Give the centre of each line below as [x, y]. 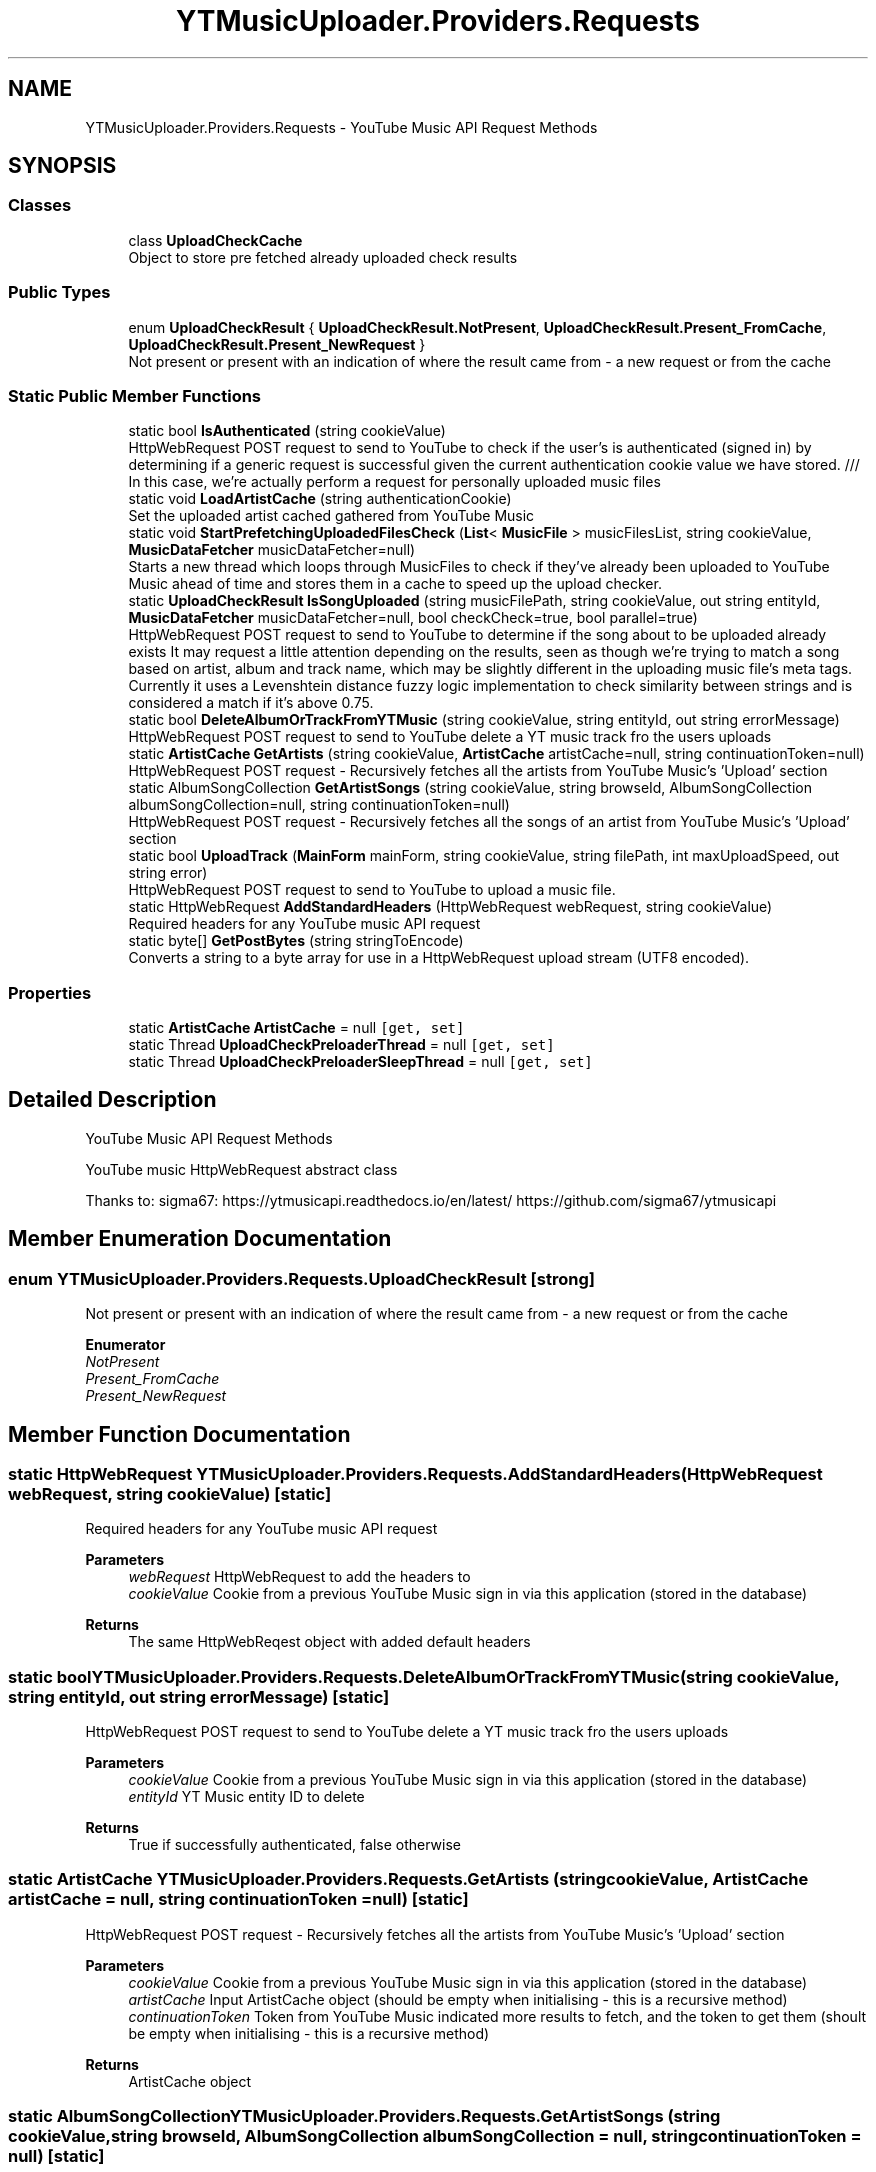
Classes [40, 205]
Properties [50, 992]
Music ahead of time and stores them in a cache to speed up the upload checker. [395, 584]
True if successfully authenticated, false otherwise [294, 1845]
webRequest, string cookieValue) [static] [170, 1493]
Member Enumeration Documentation [200, 1239]
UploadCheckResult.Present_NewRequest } [277, 344]
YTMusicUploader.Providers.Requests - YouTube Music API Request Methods [341, 127]
